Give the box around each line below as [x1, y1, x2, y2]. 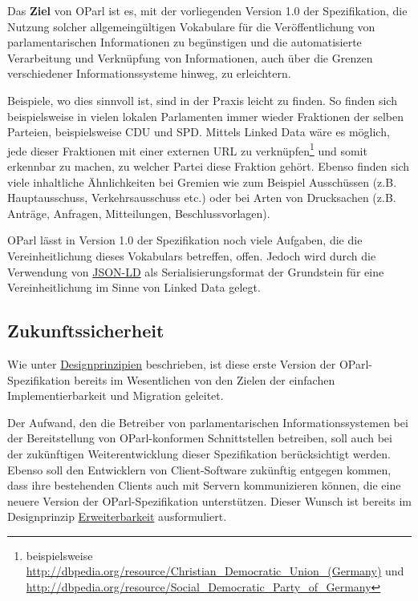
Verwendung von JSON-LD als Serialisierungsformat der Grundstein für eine [7, 263, 384, 280]
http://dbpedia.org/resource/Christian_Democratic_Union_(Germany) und [26, 563, 404, 579]
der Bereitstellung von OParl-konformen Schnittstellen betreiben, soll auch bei [7, 430, 392, 446]
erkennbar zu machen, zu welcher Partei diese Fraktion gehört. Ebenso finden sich [7, 158, 410, 174]
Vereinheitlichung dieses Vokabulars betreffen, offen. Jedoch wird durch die [7, 247, 376, 264]
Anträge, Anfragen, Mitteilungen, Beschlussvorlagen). [7, 204, 270, 221]
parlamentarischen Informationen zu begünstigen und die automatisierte [7, 34, 362, 50]
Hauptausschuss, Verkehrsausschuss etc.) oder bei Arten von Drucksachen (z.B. [7, 189, 396, 206]
